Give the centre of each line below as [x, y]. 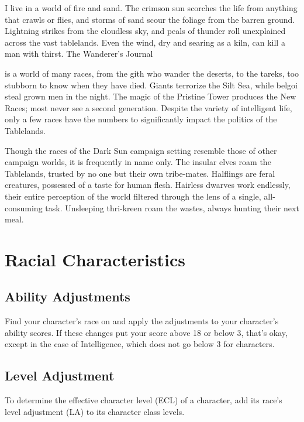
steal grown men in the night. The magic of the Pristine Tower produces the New [151, 96]
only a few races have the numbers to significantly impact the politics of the [141, 119]
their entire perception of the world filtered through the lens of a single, [133, 196]
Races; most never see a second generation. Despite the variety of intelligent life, [148, 107]
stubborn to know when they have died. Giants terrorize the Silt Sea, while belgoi [151, 85]
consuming [24, 207]
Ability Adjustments [68, 296]
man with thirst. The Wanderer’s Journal [79, 54]
